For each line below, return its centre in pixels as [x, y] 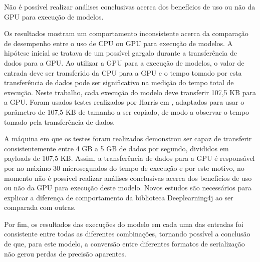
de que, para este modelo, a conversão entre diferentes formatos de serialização [124, 244]
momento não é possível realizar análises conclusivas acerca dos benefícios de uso [128, 178]
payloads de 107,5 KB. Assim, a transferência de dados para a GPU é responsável [129, 158]
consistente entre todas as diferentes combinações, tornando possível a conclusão [127, 234]
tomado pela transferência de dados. [60, 121]
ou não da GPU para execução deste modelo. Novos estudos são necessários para [128, 188]
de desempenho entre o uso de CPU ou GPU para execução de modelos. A [118, 43]
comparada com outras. [40, 207]
